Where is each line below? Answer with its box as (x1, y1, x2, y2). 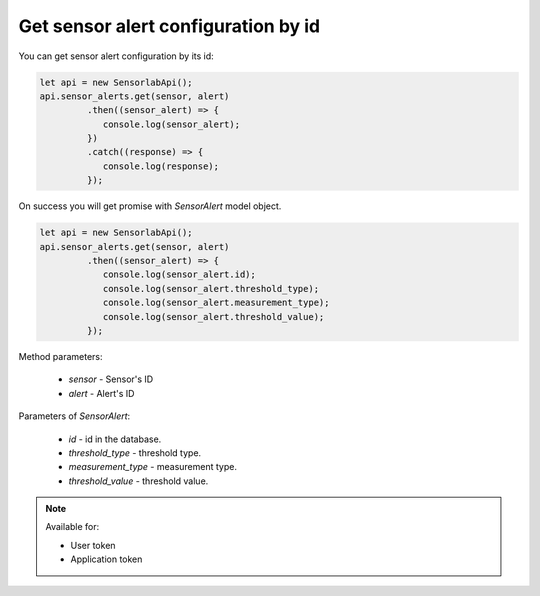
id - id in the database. (68, 433, 162, 445)
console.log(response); (102, 160, 220, 172)
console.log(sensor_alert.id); (102, 269, 257, 280)
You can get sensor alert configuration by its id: (18, 50, 214, 62)
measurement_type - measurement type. (68, 461, 237, 473)
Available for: (45, 521, 100, 533)
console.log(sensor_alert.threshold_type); (102, 283, 320, 294)
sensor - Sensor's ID (68, 373, 154, 385)
